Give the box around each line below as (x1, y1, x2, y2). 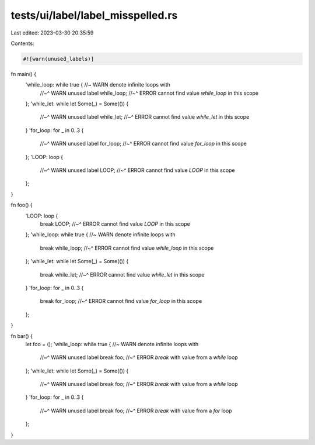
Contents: (10, 40, 34, 47)
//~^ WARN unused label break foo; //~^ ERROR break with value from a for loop (40, 407, 233, 414)
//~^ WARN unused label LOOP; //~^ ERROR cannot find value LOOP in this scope (40, 167, 236, 174)
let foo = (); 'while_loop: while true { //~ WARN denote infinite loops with (25, 340, 198, 347)
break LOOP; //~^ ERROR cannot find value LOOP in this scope (40, 220, 191, 227)
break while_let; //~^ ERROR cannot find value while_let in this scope (40, 271, 205, 278)
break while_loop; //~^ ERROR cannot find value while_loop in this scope (40, 244, 214, 251)
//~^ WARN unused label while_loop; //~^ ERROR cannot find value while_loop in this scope (40, 89, 259, 96)
